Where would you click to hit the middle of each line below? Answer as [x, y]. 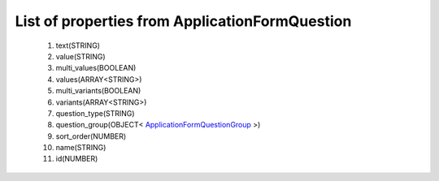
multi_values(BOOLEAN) [96, 68]
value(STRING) [80, 56]
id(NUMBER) [77, 159]
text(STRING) [78, 45]
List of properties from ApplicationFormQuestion [183, 21]
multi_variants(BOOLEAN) [98, 91]
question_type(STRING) [95, 113]
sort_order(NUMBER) [91, 136]
